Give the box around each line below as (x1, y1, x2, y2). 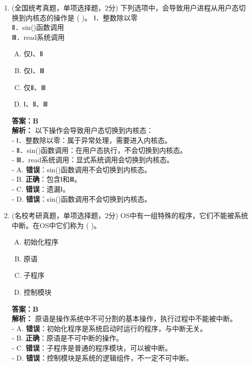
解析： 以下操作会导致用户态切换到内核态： (11, 125, 154, 135)
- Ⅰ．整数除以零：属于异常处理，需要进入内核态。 (11, 134, 172, 145)
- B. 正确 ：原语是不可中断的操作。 (11, 333, 123, 343)
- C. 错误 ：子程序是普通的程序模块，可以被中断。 (11, 343, 172, 353)
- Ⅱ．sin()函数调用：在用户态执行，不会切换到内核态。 (11, 144, 187, 155)
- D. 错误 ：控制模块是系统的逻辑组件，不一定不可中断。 (11, 352, 193, 363)
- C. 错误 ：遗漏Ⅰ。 (11, 183, 70, 194)
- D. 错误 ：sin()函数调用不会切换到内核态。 (11, 193, 152, 204)
